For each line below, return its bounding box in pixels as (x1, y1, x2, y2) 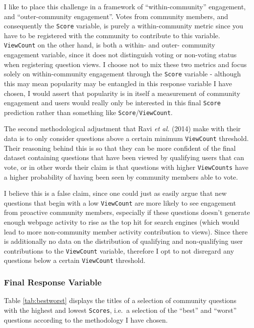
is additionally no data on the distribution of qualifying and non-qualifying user (4, 236, 243, 246)
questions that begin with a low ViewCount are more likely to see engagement (4, 197, 236, 208)
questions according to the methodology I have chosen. (4, 314, 168, 325)
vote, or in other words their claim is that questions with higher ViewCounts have (4, 162, 249, 172)
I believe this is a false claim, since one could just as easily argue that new (4, 188, 227, 198)
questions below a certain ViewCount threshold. (4, 255, 146, 265)
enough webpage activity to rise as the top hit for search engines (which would (4, 216, 240, 227)
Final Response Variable (4, 276, 102, 288)
